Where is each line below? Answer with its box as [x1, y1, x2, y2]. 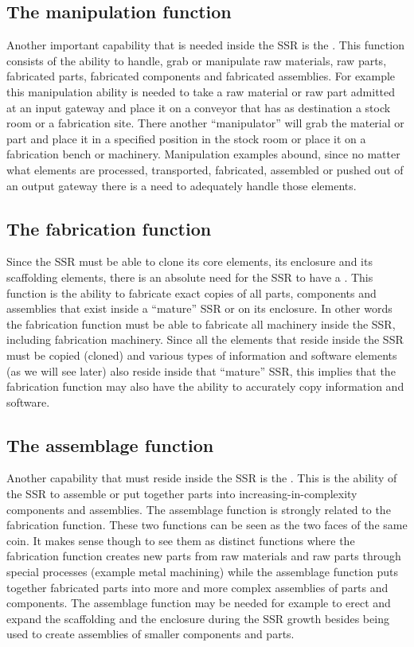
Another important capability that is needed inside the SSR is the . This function [6, 37, 404, 53]
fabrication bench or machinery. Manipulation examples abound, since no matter [6, 146, 400, 162]
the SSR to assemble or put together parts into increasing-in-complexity [6, 485, 357, 502]
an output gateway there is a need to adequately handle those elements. [6, 177, 357, 193]
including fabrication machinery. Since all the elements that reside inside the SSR [6, 331, 404, 348]
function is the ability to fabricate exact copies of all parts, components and [6, 284, 377, 301]
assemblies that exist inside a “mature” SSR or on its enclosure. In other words [6, 300, 393, 317]
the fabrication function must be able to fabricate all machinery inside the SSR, [6, 315, 396, 332]
